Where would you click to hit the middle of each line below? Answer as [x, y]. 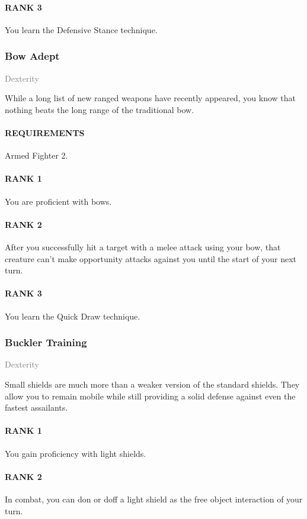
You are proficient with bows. [58, 201]
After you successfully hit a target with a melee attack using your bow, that [143, 246]
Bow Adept [32, 56]
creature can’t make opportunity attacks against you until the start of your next [151, 258]
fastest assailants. [36, 407]
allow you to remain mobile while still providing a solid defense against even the [150, 396]
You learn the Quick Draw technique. [73, 316]
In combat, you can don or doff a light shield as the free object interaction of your [154, 499]
